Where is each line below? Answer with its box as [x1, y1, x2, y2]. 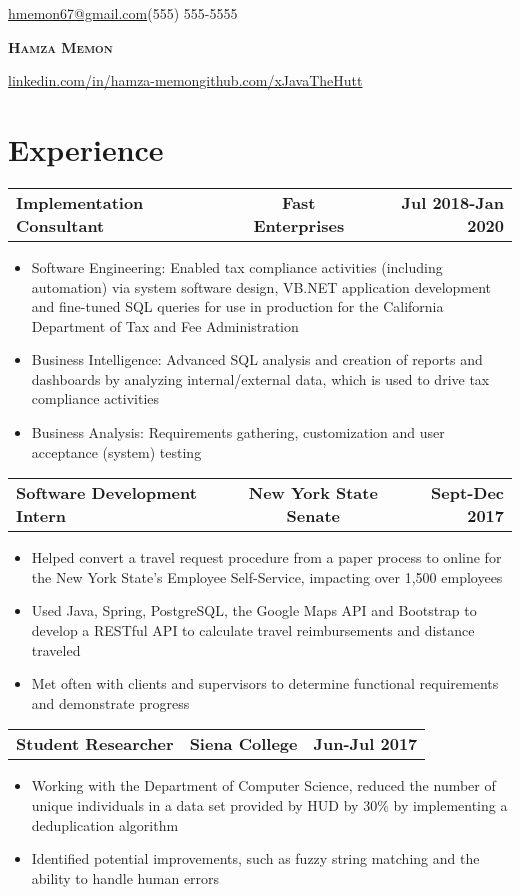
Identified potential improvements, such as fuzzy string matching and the [31, 848, 480, 869]
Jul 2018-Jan [401, 190, 504, 214]
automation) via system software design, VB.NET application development [31, 276, 492, 297]
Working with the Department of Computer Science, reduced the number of [31, 775, 496, 796]
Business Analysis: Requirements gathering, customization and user [31, 422, 445, 443]
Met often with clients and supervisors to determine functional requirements [31, 673, 499, 694]
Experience [8, 128, 164, 169]
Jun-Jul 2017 [313, 732, 418, 756]
